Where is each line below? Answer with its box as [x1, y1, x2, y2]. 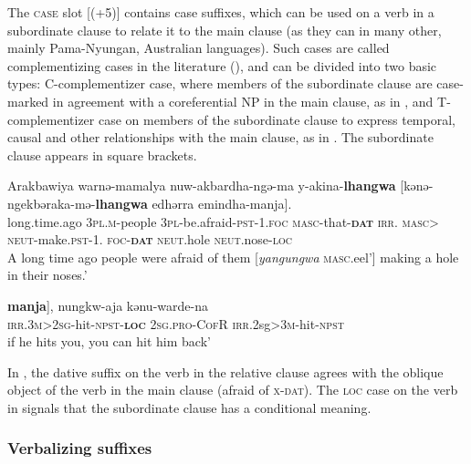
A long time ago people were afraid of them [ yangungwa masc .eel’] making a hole [7, 247, 459, 266]
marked [7, 91, 49, 110]
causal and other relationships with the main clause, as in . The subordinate [7, 128, 434, 147]
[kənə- [400, 176, 434, 195]
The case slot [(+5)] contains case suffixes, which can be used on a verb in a [7, 3, 434, 21]
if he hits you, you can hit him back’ [7, 332, 211, 351]
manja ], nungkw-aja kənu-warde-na [7, 295, 208, 314]
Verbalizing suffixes [7, 437, 152, 459]
